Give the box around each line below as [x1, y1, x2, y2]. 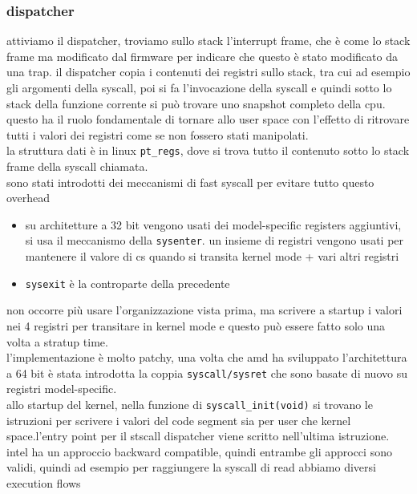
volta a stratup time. [6, 333, 108, 350]
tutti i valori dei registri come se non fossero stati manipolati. [6, 126, 309, 143]
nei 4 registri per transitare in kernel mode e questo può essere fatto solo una [6, 317, 386, 334]
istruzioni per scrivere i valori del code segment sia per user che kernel [6, 411, 351, 428]
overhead [6, 189, 51, 206]
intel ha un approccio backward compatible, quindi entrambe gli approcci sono [6, 443, 392, 460]
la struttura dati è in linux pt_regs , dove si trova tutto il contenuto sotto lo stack [6, 142, 410, 159]
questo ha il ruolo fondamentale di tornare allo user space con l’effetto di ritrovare [6, 111, 410, 128]
